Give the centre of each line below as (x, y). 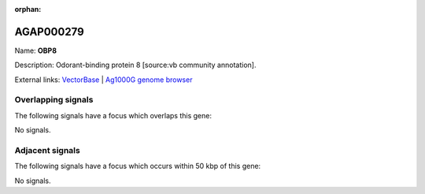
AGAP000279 (49, 32)
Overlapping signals (54, 100)
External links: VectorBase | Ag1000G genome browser (103, 80)
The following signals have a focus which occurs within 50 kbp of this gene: (138, 166)
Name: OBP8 (36, 50)
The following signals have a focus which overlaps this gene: (113, 115)
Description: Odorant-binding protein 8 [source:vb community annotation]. (135, 65)
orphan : (28, 9)
